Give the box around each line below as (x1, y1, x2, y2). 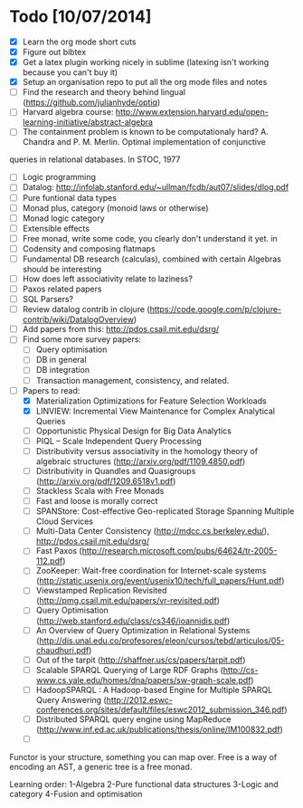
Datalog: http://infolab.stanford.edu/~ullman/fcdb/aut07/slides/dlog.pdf (22, 182, 289, 193)
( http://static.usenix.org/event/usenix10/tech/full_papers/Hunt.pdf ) (35, 575, 285, 586)
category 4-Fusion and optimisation (9, 788, 143, 799)
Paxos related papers (22, 283, 102, 294)
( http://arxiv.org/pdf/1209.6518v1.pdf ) (35, 476, 176, 486)
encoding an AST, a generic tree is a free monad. (9, 761, 193, 772)
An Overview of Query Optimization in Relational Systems (35, 624, 251, 635)
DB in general (35, 355, 88, 366)
